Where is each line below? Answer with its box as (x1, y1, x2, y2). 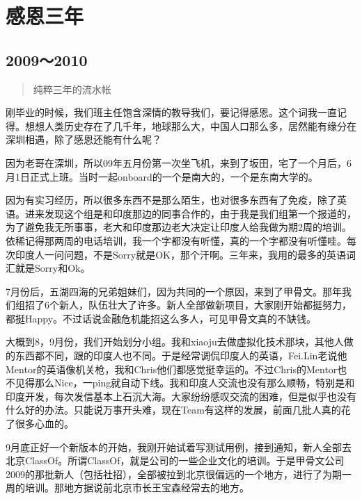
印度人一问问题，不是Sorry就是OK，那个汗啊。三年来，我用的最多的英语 (15, 247, 346, 261)
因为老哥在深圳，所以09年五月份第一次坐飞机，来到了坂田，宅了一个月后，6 (6, 155, 352, 170)
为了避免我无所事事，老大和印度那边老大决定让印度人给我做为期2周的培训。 (6, 220, 352, 234)
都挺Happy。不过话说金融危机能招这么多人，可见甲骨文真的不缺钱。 (6, 311, 317, 325)
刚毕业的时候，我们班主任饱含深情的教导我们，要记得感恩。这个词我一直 (6, 105, 337, 120)
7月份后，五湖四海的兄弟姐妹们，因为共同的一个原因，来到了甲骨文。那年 (6, 284, 342, 298)
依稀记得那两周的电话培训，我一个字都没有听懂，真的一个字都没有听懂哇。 (6, 233, 347, 247)
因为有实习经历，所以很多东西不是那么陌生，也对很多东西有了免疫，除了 (6, 193, 337, 207)
